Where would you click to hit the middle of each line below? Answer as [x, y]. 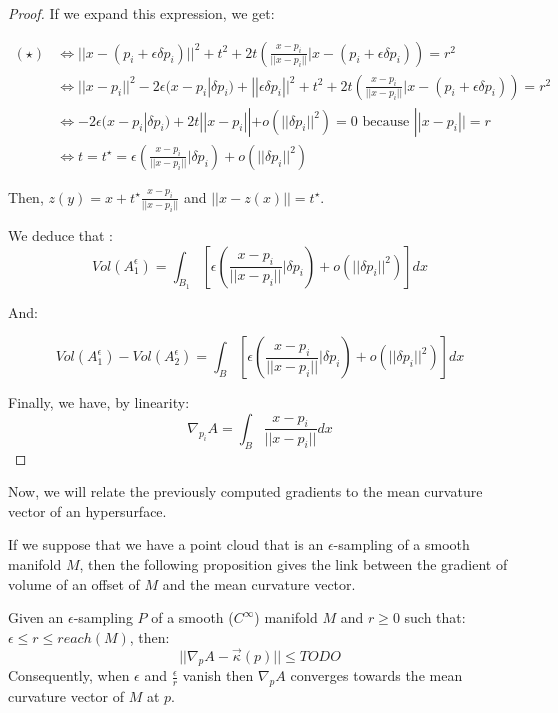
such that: [435, 617]
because [386, 121]
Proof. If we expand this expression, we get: [141, 13]
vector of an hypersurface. [87, 510]
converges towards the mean [376, 675]
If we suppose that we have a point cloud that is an [166, 544]
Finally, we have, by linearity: [99, 402]
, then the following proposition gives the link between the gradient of [293, 564]
